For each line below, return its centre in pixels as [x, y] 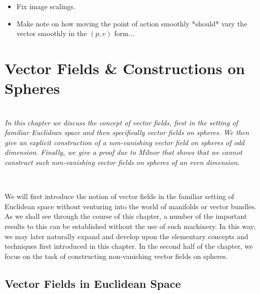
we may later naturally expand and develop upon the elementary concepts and [126, 236]
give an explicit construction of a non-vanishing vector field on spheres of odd [125, 142]
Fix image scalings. [46, 6]
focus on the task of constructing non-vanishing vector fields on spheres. [116, 256]
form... [124, 33]
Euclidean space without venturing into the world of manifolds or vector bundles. [131, 206]
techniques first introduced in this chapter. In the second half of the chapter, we [129, 246]
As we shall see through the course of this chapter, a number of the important [126, 216]
